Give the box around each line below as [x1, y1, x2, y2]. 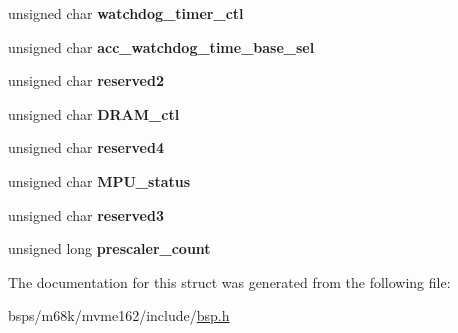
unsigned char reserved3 [8, 204, 164, 225]
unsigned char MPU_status [8, 170, 191, 191]
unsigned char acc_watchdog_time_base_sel [8, 36, 315, 57]
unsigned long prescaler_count [8, 238, 211, 259]
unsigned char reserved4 [8, 137, 164, 158]
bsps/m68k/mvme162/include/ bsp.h [8, 305, 230, 326]
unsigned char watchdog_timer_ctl [8, 3, 244, 23]
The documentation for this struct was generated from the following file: [8, 271, 451, 292]
